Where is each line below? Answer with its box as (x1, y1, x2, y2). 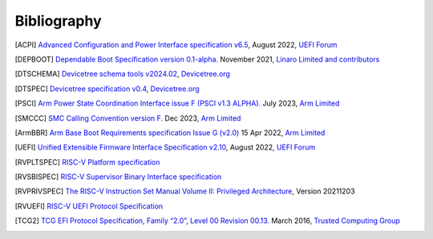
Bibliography (14, 12, 102, 30)
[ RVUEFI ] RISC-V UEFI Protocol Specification (14, 201, 164, 211)
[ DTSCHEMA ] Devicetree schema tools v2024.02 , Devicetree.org (14, 69, 230, 79)
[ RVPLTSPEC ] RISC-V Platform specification (14, 157, 160, 167)
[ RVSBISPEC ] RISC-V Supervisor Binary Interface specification (14, 172, 222, 181)
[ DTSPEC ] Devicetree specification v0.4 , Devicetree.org (14, 84, 200, 94)
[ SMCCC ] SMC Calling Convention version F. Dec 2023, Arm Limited (14, 113, 241, 123)
